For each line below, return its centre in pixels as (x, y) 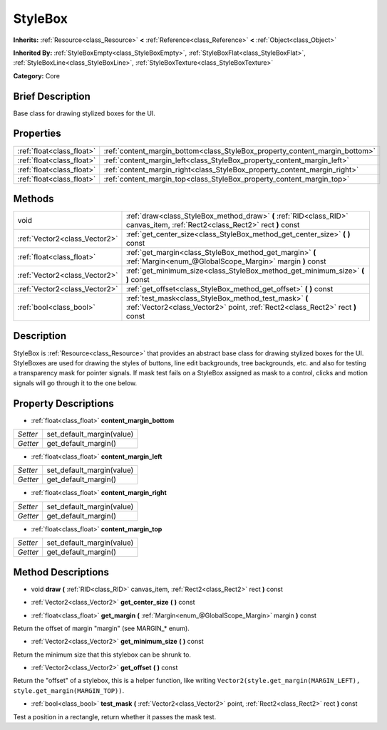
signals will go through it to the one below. (75, 383)
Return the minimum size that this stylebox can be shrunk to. (102, 655)
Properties (37, 134)
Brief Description (52, 96)
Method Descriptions (61, 572)
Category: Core (37, 75)
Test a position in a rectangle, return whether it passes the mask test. (115, 716)
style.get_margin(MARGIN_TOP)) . (69, 690)
